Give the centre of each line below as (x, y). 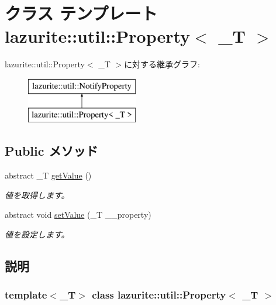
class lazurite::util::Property (159, 295)
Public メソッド (51, 151)
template (26, 295)
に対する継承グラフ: (162, 64)
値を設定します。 (37, 234)
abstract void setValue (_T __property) (78, 215)
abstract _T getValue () (48, 175)
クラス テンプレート (81, 13)
